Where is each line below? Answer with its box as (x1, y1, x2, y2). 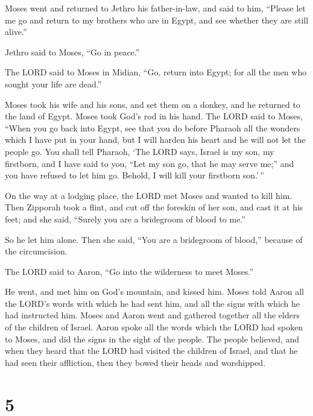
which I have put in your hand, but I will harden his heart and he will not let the (5, 133, 306, 146)
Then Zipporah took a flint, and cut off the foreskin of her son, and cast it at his (5, 201, 303, 213)
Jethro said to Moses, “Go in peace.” (5, 45, 140, 58)
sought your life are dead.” (5, 77, 102, 90)
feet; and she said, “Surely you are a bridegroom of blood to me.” (5, 212, 245, 225)
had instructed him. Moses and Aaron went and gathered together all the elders (5, 309, 300, 321)
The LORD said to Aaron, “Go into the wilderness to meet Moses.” (5, 265, 254, 277)
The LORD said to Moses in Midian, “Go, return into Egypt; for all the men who (5, 66, 307, 78)
